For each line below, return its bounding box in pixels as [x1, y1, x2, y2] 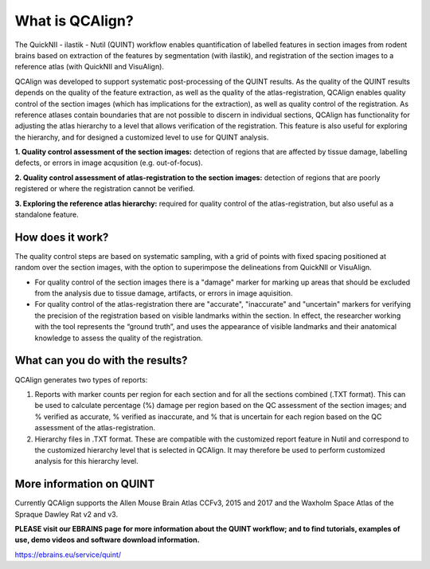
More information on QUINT [14, 477, 155, 491]
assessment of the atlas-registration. [34, 423, 155, 433]
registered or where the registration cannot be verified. [14, 184, 195, 194]
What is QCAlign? [14, 12, 135, 29]
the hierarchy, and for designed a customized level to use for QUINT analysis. [14, 132, 269, 142]
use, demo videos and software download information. [14, 535, 200, 545]
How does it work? [14, 230, 109, 244]
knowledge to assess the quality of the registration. [34, 333, 203, 343]
